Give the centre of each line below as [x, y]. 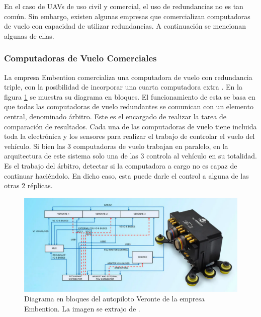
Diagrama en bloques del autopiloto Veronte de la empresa [115, 299]
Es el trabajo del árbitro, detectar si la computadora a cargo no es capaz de [121, 165]
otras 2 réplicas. [28, 185]
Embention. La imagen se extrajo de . [82, 309]
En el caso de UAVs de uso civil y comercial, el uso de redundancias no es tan [124, 6]
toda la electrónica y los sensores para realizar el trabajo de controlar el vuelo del [129, 136]
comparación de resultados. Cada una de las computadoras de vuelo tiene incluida [130, 126]
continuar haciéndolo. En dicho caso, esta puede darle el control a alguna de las [126, 175]
